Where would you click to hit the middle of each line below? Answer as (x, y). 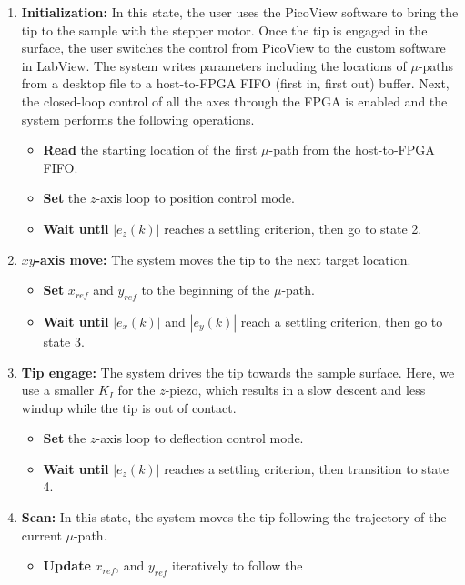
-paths (436, 65)
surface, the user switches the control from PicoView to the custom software (233, 48)
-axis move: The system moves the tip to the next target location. (223, 259)
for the (136, 390)
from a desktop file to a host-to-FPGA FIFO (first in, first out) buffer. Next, (235, 83)
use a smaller (58, 390)
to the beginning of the (206, 290)
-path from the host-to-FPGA (352, 150)
